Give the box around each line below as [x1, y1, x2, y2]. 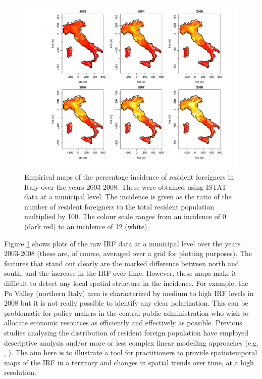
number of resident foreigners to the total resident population [24, 201, 215, 212]
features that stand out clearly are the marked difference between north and [4, 258, 239, 268]
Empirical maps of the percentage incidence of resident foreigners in [24, 172, 234, 182]
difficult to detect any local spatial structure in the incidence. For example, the [4, 278, 248, 288]
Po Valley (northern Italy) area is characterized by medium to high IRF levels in [4, 287, 254, 298]
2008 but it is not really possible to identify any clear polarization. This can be [4, 298, 248, 308]
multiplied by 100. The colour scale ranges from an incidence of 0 [24, 211, 226, 222]
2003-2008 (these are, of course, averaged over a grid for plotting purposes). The [4, 248, 252, 259]
